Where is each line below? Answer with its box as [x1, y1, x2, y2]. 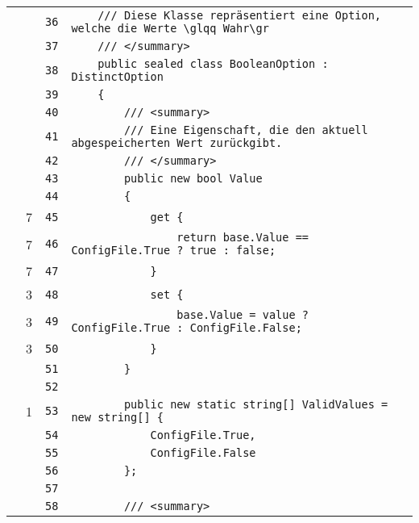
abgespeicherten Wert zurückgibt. [71, 136, 283, 149]
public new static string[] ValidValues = [123, 398, 388, 411]
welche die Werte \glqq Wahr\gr [71, 22, 269, 35]
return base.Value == [176, 231, 309, 244]
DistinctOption [71, 70, 164, 83]
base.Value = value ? [176, 308, 309, 321]
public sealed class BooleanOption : [97, 57, 329, 70]
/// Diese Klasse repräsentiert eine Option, [97, 9, 382, 22]
